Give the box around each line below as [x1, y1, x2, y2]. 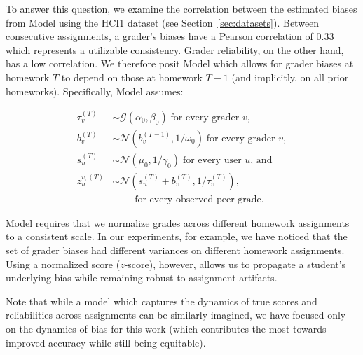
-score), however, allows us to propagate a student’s [124, 256, 346, 271]
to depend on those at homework [61, 69, 203, 84]
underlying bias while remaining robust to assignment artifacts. [6, 270, 278, 285]
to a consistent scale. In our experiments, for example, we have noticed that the [6, 229, 348, 244]
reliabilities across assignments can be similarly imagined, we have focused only [6, 307, 346, 322]
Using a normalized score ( [6, 256, 121, 271]
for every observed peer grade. [135, 194, 264, 204]
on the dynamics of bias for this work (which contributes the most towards [6, 321, 327, 336]
